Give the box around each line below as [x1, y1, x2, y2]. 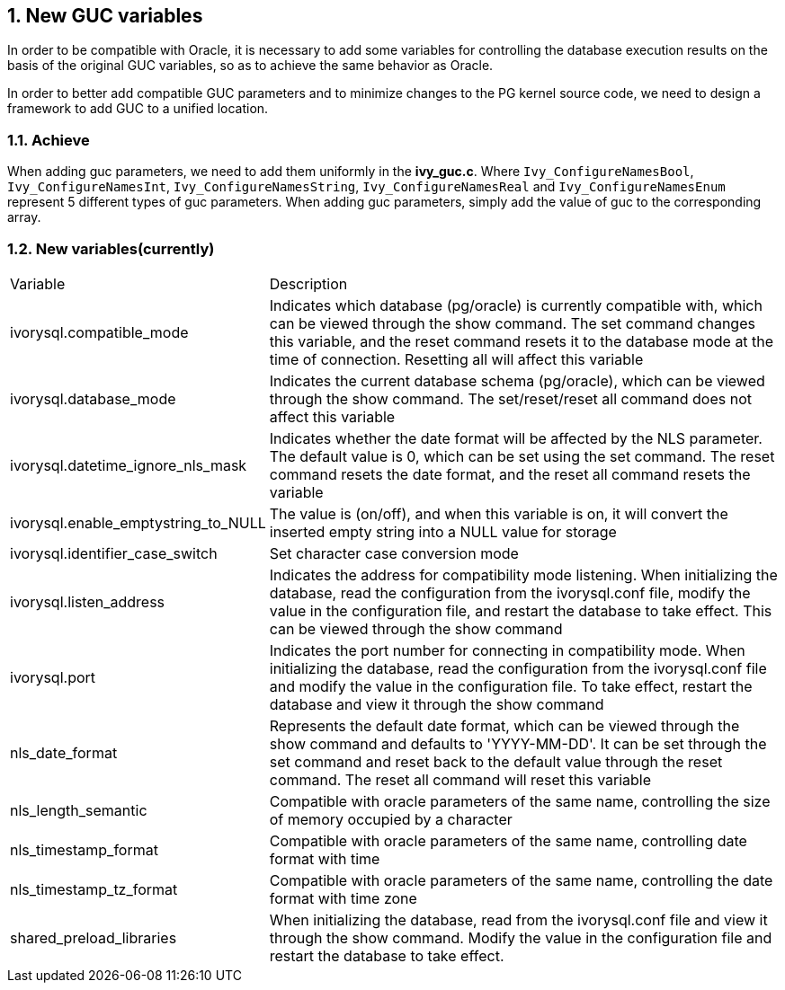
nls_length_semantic [10, 800, 147, 819]
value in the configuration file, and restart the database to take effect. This [269, 601, 772, 620]
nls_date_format [10, 743, 118, 762]
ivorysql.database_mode [10, 389, 176, 408]
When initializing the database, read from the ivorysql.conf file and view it [269, 910, 768, 929]
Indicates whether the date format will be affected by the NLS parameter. [269, 429, 763, 447]
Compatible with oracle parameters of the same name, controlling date [269, 831, 747, 850]
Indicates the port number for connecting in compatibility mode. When [269, 641, 745, 659]
